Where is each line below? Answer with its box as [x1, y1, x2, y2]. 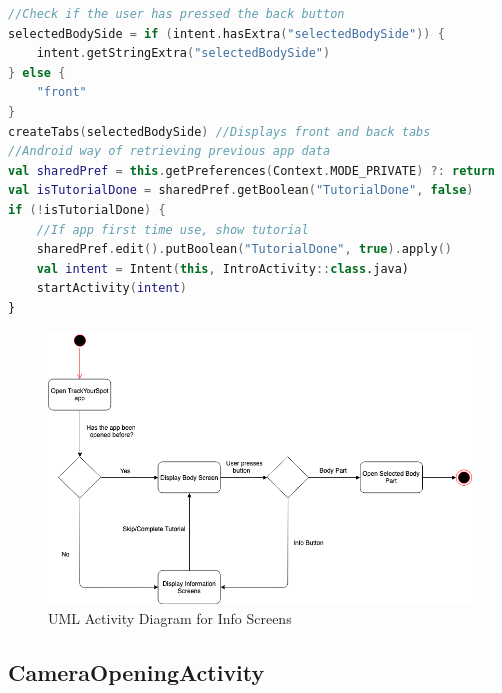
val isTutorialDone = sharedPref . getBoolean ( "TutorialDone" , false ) [8, 183, 474, 198]
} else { [8, 65, 66, 80]
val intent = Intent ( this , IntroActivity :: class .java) [36, 261, 410, 276]
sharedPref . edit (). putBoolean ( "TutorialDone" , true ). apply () [36, 242, 452, 257]
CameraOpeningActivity [8, 657, 265, 688]
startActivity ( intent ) [36, 281, 187, 296]
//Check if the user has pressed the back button [8, 7, 345, 21]
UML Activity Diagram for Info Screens [48, 608, 292, 629]
